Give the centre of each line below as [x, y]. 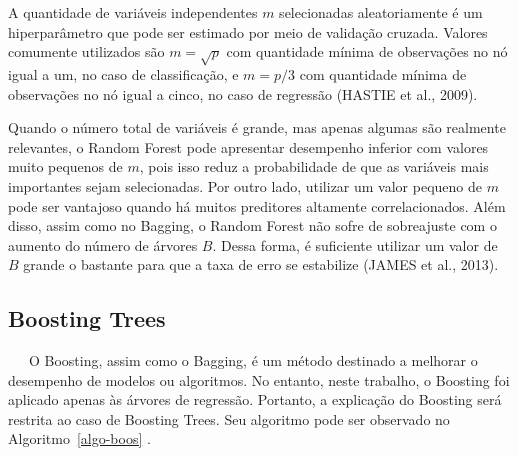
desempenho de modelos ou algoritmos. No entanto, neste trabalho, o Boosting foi [259, 379]
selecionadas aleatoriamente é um [381, 12]
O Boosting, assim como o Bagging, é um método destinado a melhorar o [253, 360]
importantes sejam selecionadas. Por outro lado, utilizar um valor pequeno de [245, 185]
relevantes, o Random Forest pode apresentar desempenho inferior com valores [248, 146]
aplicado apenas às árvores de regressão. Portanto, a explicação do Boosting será [255, 399]
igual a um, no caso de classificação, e [123, 73]
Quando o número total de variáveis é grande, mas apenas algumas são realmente [257, 127]
